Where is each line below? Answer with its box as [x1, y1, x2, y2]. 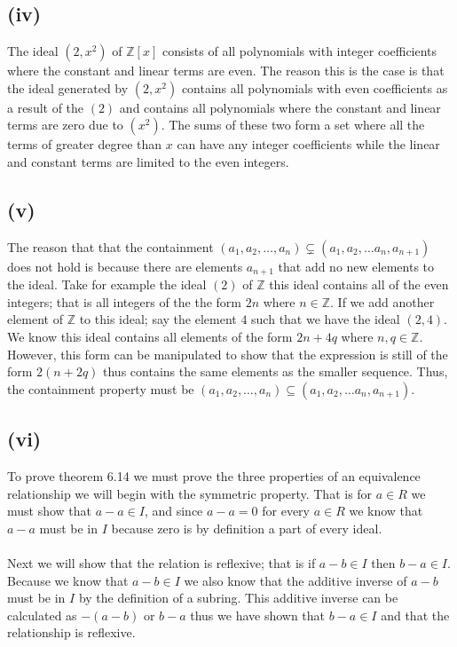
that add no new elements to [278, 256, 434, 275]
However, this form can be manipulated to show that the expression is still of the [7, 344, 448, 363]
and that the [381, 605, 450, 624]
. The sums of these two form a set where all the [161, 115, 425, 134]
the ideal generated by [7, 78, 129, 97]
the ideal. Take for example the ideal [7, 275, 207, 294]
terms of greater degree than [7, 135, 162, 154]
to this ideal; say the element [79, 310, 237, 328]
